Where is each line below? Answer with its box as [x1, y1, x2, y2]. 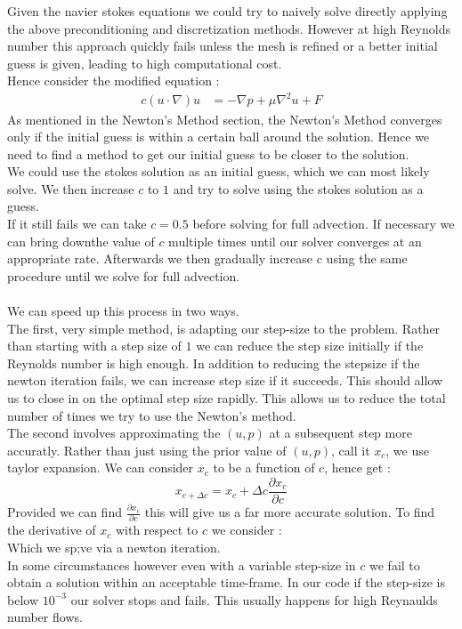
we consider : [211, 520, 282, 539]
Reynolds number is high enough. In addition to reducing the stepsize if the [7, 353, 420, 372]
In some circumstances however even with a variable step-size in [7, 555, 356, 574]
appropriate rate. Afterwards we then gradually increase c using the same [7, 249, 408, 268]
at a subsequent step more [269, 423, 412, 442]
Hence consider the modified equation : [7, 71, 220, 90]
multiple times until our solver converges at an [168, 231, 422, 250]
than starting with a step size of [7, 336, 182, 355]
